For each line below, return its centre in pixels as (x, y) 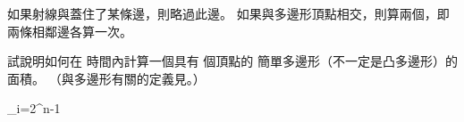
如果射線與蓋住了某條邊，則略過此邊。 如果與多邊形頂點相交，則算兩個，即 (228, 13)
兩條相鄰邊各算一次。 (70, 31)
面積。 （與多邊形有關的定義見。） (106, 78)
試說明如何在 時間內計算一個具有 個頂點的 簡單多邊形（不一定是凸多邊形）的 (232, 61)
